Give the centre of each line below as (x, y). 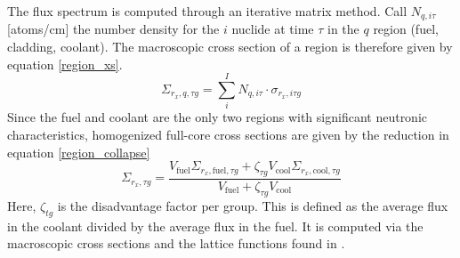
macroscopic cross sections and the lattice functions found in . (176, 243)
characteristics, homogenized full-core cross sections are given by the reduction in (228, 134)
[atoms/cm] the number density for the (113, 29)
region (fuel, (406, 29)
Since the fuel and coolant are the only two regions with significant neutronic (218, 117)
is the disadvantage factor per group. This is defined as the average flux (253, 205)
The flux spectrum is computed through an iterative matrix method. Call (207, 11)
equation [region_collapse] (79, 152)
